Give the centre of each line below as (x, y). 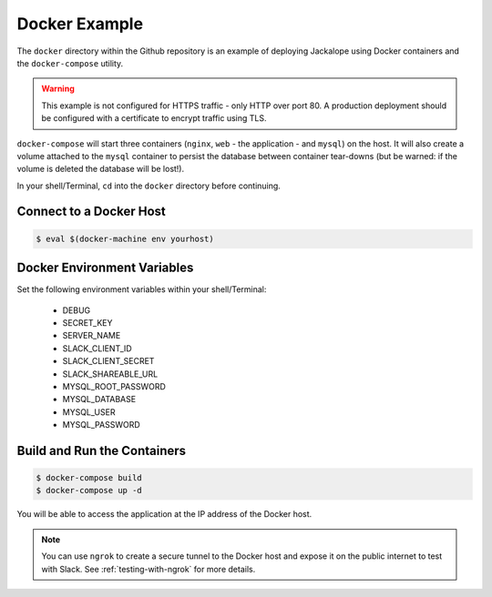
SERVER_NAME (92, 336)
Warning (58, 89)
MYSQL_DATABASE (99, 400)
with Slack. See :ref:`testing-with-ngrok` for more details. (149, 569)
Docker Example (80, 24)
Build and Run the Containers (102, 450)
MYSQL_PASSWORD (101, 425)
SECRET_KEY (87, 322)
